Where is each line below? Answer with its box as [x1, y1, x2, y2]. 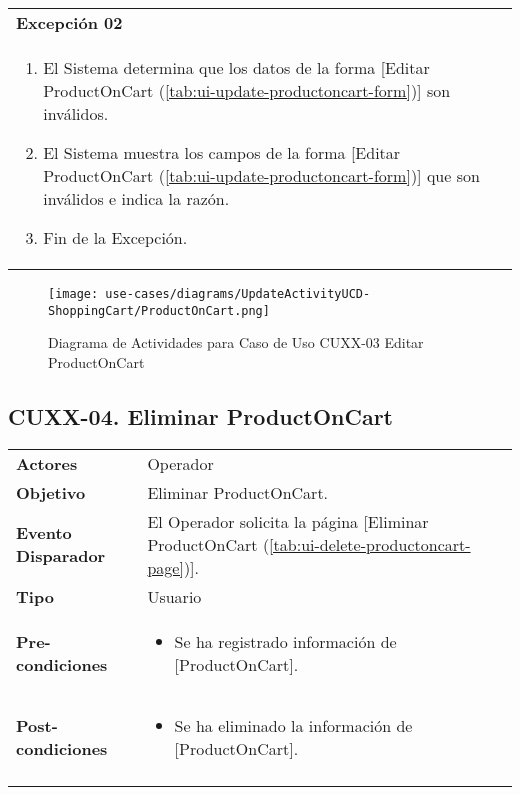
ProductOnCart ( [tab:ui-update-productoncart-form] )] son [43, 79, 451, 102]
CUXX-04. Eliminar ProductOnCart [8, 400, 393, 431]
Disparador [16, 544, 106, 568]
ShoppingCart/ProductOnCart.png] [48, 303, 270, 318]
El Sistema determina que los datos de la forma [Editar [43, 56, 430, 79]
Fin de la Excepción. [43, 226, 188, 249]
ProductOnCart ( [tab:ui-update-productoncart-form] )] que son [43, 164, 480, 187]
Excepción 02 [16, 11, 123, 34]
